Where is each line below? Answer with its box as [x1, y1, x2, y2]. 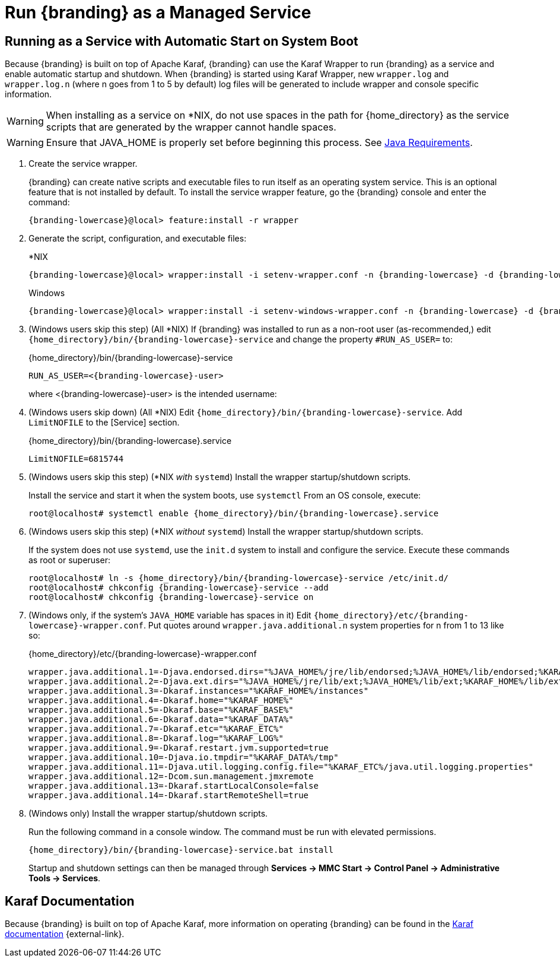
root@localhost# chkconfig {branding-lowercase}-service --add [28, 583, 329, 593]
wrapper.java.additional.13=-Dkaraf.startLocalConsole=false [28, 781, 319, 791]
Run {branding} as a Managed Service [5, 2, 311, 23]
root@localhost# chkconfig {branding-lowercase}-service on [28, 592, 314, 602]
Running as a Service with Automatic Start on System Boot [5, 33, 358, 49]
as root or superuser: [28, 555, 110, 566]
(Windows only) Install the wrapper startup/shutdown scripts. [28, 808, 268, 819]
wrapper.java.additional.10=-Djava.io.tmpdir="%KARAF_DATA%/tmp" [28, 753, 339, 763]
